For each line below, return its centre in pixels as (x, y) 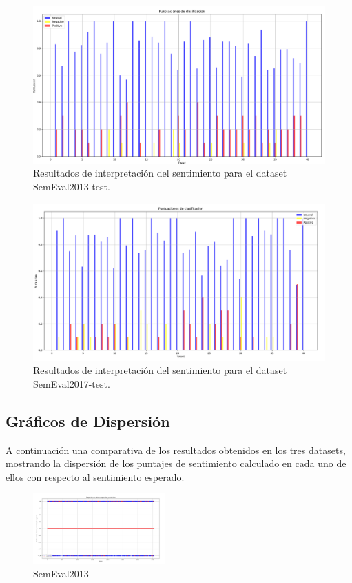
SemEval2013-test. (72, 186)
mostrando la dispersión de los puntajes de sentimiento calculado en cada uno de (176, 463)
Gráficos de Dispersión (88, 421)
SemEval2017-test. (72, 383)
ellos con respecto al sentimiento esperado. (95, 476)
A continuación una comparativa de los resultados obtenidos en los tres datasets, (176, 449)
